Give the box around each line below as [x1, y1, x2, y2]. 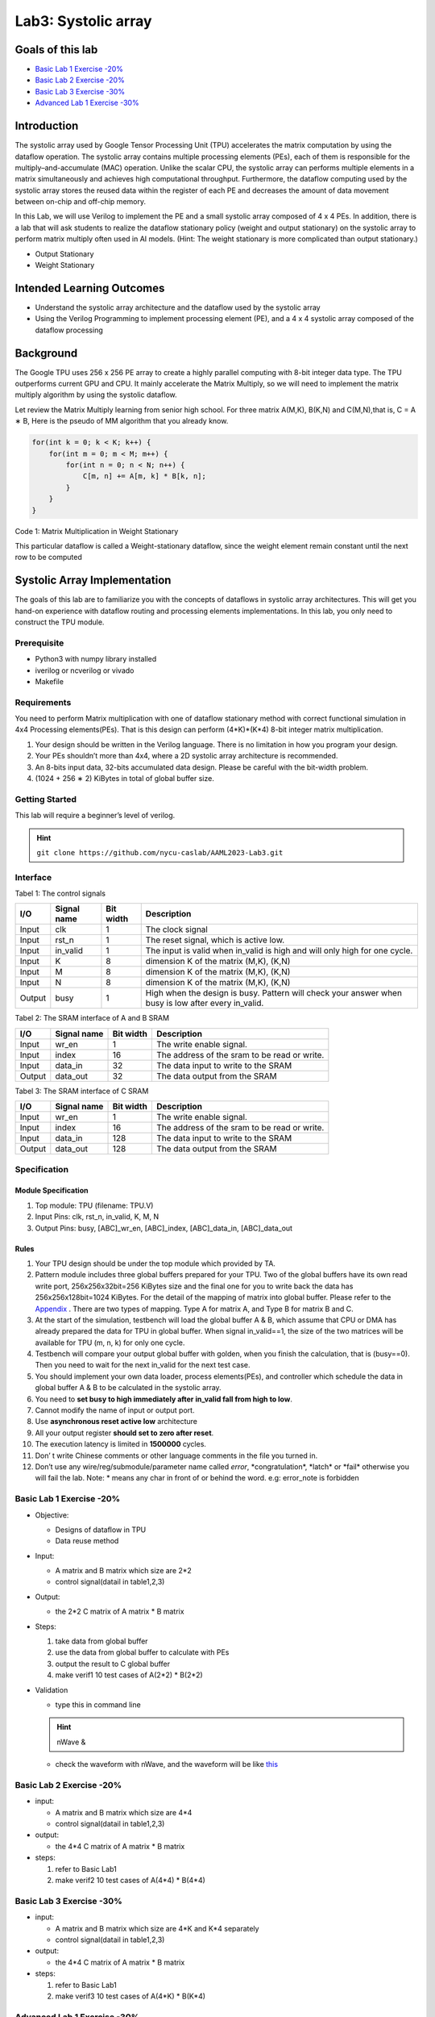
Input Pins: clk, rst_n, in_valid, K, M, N [35, 1212, 159, 1221]
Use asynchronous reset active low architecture [35, 1417, 197, 1426]
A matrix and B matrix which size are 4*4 [55, 1807, 193, 1817]
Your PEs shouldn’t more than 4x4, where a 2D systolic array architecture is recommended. [35, 751, 338, 761]
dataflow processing [35, 325, 104, 335]
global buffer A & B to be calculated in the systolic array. [35, 1383, 222, 1393]
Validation [35, 1685, 68, 1694]
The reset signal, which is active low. [145, 934, 285, 946]
